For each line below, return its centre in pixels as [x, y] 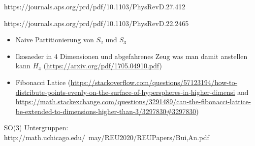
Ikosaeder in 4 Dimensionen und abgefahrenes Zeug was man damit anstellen [131, 56]
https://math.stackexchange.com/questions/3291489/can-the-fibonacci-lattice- [133, 102]
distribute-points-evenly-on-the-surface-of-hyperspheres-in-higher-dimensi [125, 92]
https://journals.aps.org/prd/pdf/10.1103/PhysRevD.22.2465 [96, 23]
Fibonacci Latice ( [43, 82]
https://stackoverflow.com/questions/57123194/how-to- [154, 82]
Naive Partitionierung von [55, 40]
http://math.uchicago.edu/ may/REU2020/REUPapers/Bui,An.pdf [107, 137]
